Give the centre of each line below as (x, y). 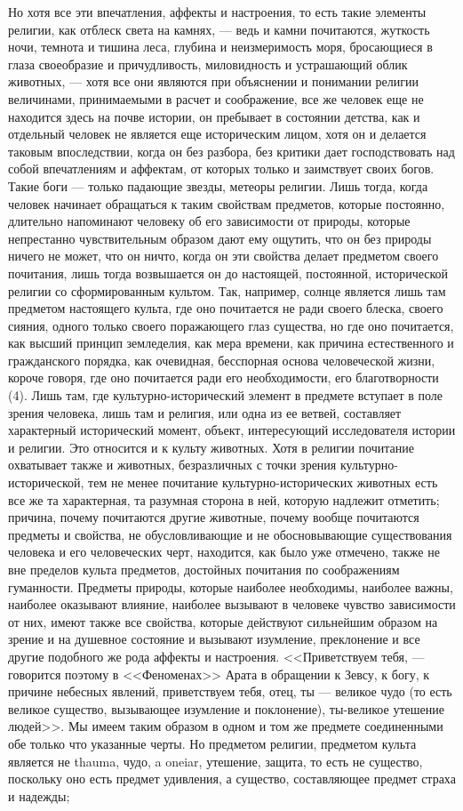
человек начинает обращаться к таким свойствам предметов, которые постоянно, (227, 203)
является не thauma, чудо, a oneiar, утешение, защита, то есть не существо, (216, 761)
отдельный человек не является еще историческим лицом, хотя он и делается (217, 134)
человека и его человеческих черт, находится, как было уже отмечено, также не (224, 552)
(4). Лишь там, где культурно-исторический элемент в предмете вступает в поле (225, 395)
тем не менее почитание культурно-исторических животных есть (263, 482)
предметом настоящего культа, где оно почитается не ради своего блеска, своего (226, 308)
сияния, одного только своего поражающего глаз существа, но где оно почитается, (231, 325)
